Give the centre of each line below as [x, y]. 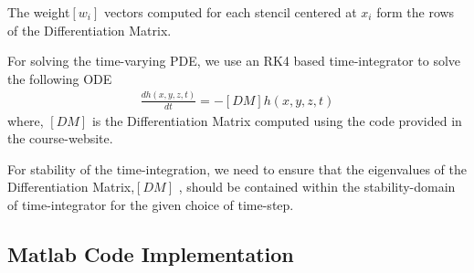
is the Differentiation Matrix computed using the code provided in [277, 120]
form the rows [416, 12]
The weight [39, 12]
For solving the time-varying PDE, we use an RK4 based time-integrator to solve [234, 61]
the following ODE [60, 78]
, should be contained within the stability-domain [317, 187]
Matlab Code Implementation [151, 253]
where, [26, 120]
